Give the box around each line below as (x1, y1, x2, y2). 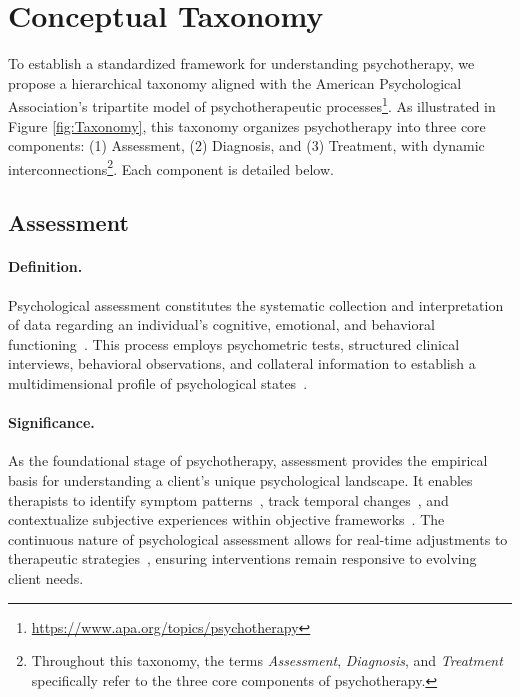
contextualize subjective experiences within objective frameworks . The (8, 509, 445, 530)
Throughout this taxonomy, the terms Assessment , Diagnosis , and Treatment (31, 650, 503, 671)
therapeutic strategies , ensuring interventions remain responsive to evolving (8, 548, 477, 569)
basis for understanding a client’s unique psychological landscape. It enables (8, 469, 473, 490)
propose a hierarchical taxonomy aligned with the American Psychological (8, 72, 462, 93)
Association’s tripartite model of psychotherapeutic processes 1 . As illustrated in (8, 93, 496, 116)
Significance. (8, 412, 95, 433)
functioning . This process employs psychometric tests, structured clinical (8, 333, 460, 354)
